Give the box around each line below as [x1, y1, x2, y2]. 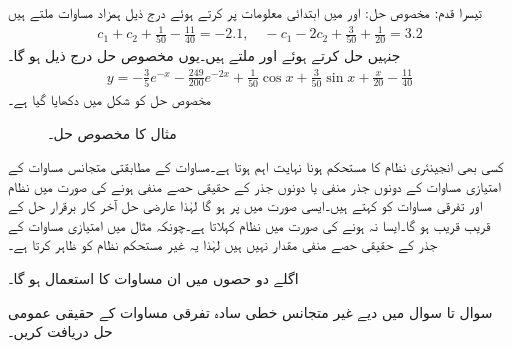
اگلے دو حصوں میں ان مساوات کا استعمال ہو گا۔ [8, 268, 299, 289]
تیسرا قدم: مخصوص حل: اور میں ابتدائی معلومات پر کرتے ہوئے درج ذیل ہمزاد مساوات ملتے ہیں [8, 2, 483, 22]
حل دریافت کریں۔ [8, 321, 113, 342]
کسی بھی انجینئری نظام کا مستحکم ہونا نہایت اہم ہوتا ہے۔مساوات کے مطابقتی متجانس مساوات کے [8, 156, 504, 177]
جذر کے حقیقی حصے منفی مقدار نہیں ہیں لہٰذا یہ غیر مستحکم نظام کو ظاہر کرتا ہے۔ [8, 234, 438, 255]
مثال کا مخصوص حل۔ [48, 122, 177, 143]
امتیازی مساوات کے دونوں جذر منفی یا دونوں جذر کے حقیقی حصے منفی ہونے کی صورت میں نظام [8, 175, 501, 196]
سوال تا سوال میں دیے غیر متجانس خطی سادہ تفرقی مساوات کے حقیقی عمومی [8, 301, 493, 322]
